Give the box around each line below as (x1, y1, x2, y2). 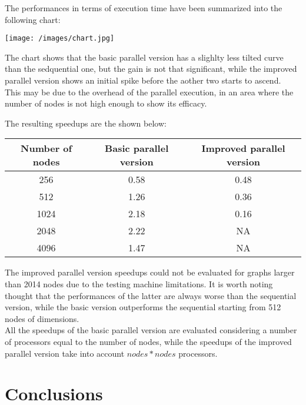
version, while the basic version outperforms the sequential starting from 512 (5, 301, 281, 313)
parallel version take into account (5, 347, 125, 359)
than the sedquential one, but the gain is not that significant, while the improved (5, 62, 297, 75)
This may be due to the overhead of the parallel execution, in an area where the (5, 85, 294, 98)
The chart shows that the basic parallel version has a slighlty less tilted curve (5, 51, 284, 63)
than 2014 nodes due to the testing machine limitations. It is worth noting (5, 278, 273, 290)
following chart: (5, 13, 61, 25)
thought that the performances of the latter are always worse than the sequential (5, 289, 297, 301)
